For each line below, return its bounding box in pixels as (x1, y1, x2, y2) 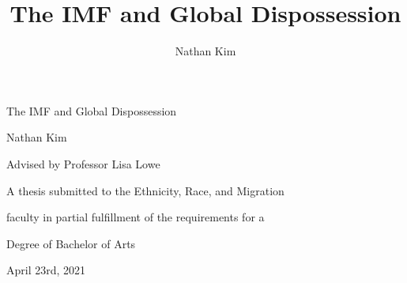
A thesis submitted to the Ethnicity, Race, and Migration (6, 182, 285, 198)
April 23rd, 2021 (6, 262, 86, 278)
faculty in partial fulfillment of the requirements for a (6, 209, 265, 225)
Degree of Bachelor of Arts (6, 235, 136, 251)
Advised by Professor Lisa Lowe (6, 155, 160, 172)
